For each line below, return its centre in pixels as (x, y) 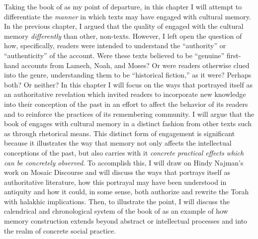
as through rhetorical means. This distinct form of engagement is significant (120, 133)
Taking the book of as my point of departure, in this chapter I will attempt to (123, 6)
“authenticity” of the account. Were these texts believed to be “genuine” (114, 55)
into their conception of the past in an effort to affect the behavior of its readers (126, 104)
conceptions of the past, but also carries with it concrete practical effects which (124, 152)
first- (234, 55)
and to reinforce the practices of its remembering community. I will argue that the (129, 114)
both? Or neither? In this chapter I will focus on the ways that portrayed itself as (128, 84)
